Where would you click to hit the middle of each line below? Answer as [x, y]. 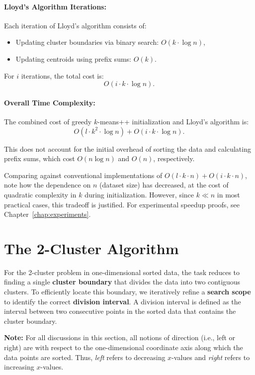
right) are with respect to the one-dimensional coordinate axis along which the [124, 347]
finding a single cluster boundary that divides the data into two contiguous [122, 282]
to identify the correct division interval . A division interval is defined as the [123, 301]
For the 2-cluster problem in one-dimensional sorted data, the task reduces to [122, 272]
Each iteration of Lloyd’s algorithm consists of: [75, 25]
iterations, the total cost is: [62, 75]
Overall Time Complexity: [50, 102]
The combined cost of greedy [48, 121]
